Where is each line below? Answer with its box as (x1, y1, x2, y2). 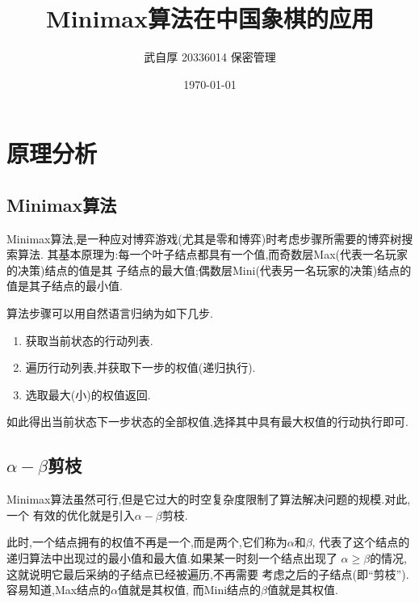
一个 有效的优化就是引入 (6, 506, 135, 523)
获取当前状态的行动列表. (25, 331, 153, 348)
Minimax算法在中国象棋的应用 (46, 2, 374, 35)
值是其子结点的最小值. (6, 277, 123, 294)
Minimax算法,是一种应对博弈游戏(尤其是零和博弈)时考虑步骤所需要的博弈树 (6, 230, 402, 247)
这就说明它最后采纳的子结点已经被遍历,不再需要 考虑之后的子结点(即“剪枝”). (6, 565, 409, 582)
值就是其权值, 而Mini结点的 (118, 581, 262, 598)
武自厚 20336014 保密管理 (144, 48, 276, 65)
